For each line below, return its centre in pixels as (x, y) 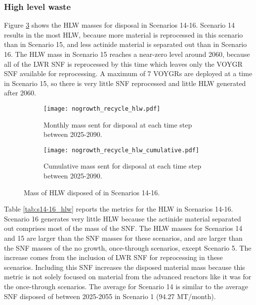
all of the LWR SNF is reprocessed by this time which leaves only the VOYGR (123, 64)
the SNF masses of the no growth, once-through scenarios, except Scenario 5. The (128, 247)
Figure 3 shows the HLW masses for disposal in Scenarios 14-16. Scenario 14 (120, 25)
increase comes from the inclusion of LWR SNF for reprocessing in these (113, 257)
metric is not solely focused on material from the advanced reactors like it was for (128, 277)
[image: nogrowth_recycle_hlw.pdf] (102, 109)
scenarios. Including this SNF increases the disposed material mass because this (125, 267)
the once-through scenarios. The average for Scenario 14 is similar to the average (126, 286)
